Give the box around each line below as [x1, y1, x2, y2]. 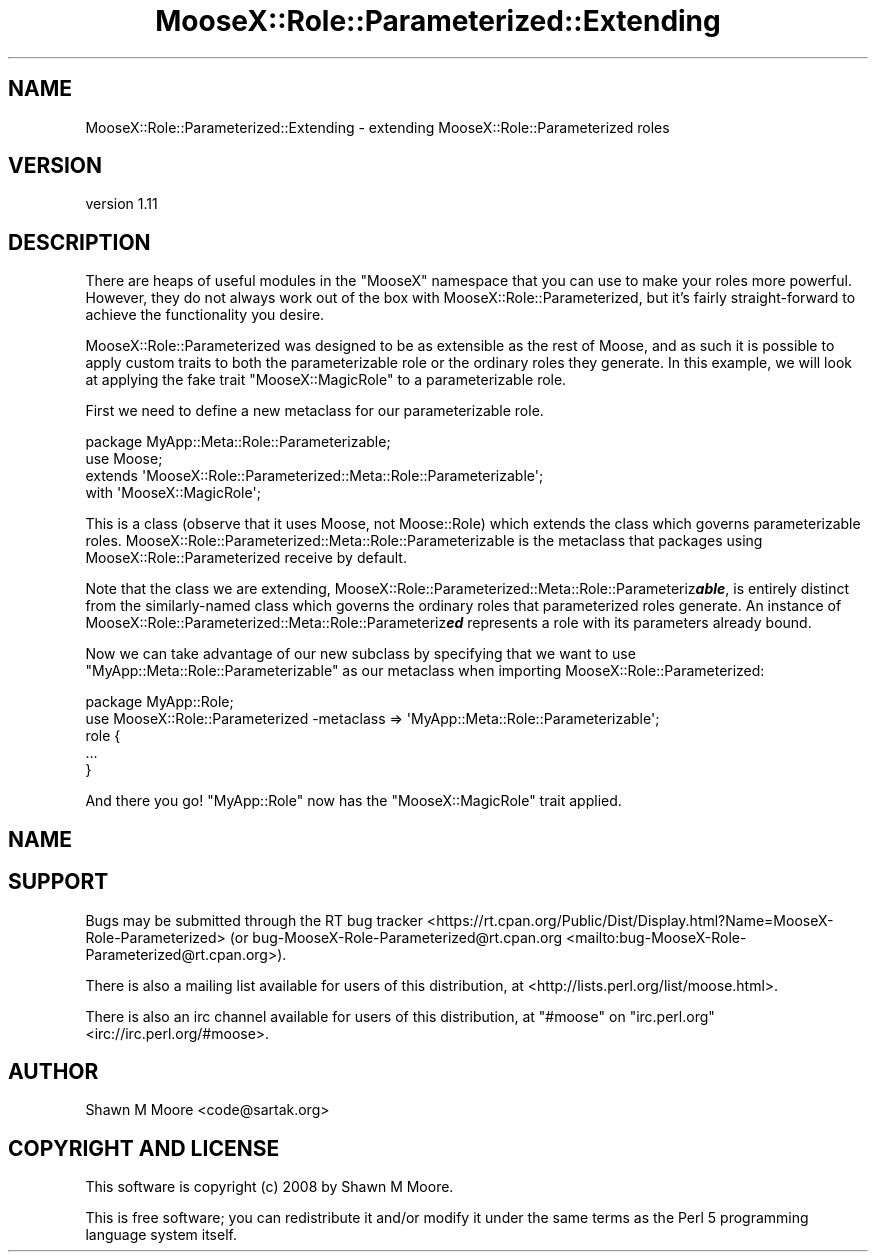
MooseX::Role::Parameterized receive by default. [85, 549, 407, 567]
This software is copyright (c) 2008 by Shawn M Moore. [85, 1178, 454, 1196]
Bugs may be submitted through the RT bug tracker [85, 911, 423, 929]
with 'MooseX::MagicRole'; [85, 484, 261, 502]
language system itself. [85, 1226, 237, 1244]
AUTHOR [8, 1058, 99, 1084]
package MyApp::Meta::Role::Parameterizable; [85, 433, 391, 451]
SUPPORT [8, 869, 109, 895]
